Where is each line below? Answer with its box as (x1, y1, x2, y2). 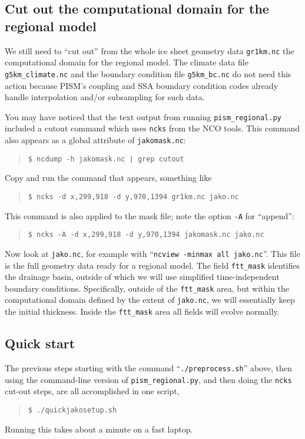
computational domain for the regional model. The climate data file (5, 56, 248, 68)
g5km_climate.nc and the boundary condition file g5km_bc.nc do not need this (5, 67, 291, 80)
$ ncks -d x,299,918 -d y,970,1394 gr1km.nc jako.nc (28, 192, 239, 201)
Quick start (5, 334, 75, 352)
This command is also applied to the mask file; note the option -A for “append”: (5, 209, 294, 222)
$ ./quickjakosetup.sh (28, 405, 117, 414)
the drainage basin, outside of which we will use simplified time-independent (5, 270, 280, 283)
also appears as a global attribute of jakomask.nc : (5, 134, 186, 146)
